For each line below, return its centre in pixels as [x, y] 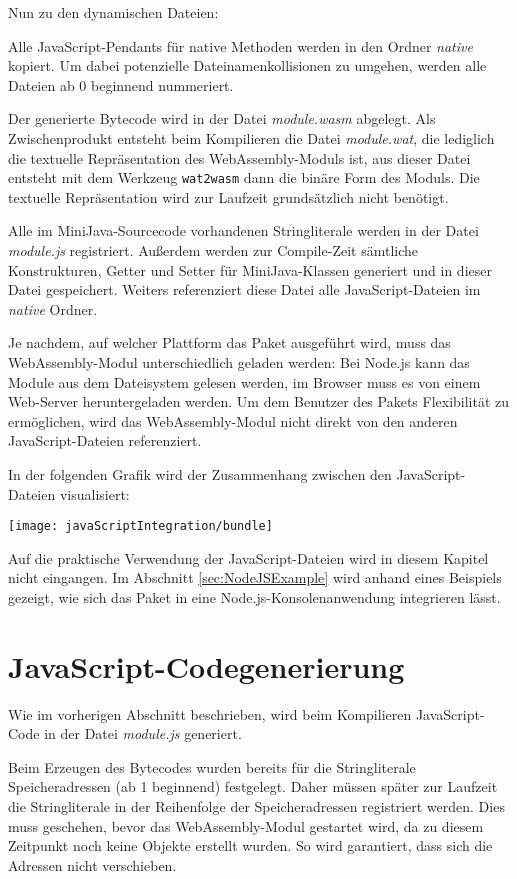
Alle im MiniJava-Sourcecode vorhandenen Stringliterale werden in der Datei [243, 230]
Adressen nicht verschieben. [92, 864]
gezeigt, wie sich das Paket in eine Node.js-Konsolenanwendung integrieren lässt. [254, 596]
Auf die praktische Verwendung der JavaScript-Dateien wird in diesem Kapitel [248, 557]
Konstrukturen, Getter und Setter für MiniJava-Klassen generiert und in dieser [250, 269]
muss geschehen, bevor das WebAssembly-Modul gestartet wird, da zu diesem [246, 825]
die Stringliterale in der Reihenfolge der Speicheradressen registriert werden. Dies [256, 806]
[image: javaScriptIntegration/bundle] [140, 526]
